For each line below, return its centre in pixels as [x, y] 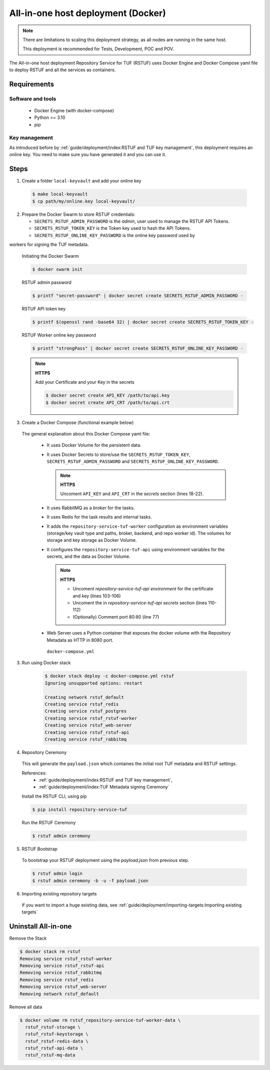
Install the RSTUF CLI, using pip [54, 796]
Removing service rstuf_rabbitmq [61, 973]
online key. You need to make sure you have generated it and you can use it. [88, 155]
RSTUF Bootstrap [39, 849]
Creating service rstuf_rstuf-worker [91, 718]
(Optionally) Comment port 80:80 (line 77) [116, 617]
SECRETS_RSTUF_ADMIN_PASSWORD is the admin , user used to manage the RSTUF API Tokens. [132, 221]
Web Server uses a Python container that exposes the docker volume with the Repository [139, 633]
